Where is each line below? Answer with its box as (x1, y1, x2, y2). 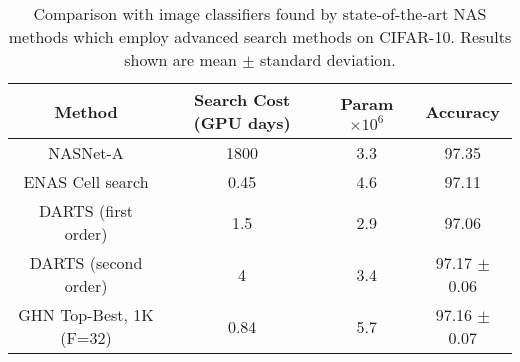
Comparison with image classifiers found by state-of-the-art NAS (33, 2, 487, 25)
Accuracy (425, 99, 500, 123)
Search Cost (194, 88, 291, 111)
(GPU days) (193, 111, 291, 134)
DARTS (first (39, 199, 133, 222)
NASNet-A (48, 141, 124, 164)
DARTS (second (29, 251, 143, 274)
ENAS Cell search (23, 170, 149, 193)
